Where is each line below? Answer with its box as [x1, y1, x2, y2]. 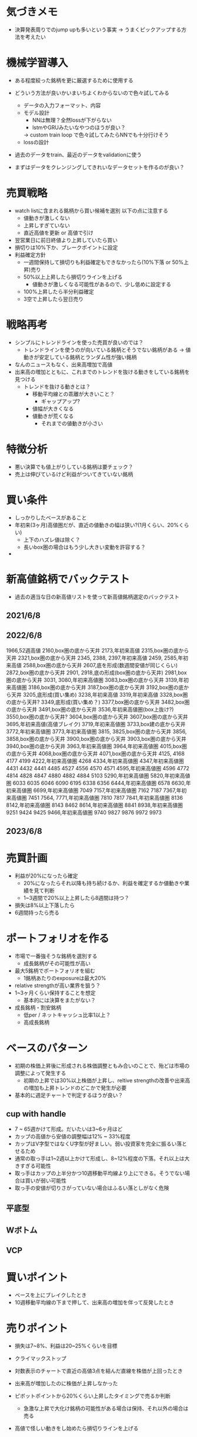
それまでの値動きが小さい [41, 419, 103, 427]
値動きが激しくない [23, 214, 71, 221]
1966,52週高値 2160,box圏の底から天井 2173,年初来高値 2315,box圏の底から [6, 647, 189, 654]
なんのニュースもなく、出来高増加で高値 [14, 360, 113, 368]
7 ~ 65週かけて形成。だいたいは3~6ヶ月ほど [14, 1125, 123, 1133]
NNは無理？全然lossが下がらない [32, 116, 112, 124]
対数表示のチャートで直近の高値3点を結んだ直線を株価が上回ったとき [14, 1367, 183, 1374]
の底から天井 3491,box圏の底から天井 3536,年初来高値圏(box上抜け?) [6, 706, 174, 713]
